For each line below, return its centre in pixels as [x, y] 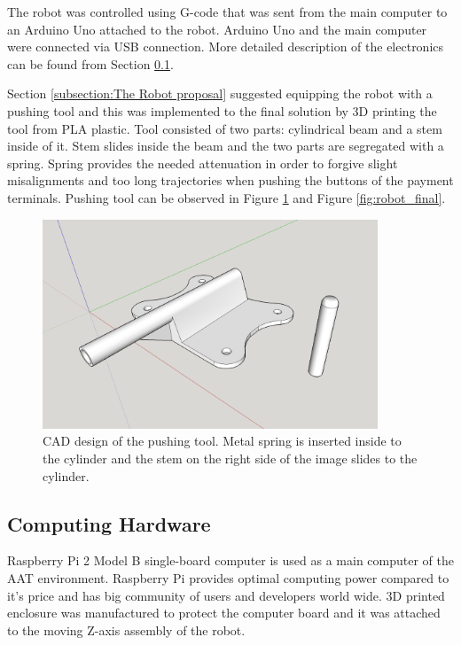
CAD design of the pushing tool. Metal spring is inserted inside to [222, 441]
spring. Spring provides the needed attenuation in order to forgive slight [203, 163]
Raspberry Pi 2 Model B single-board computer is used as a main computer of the [230, 560]
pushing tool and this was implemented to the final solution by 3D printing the [222, 110]
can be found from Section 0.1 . [90, 63]
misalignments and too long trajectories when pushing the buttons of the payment [230, 180]
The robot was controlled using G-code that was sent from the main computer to [227, 12]
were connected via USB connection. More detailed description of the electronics [226, 47]
